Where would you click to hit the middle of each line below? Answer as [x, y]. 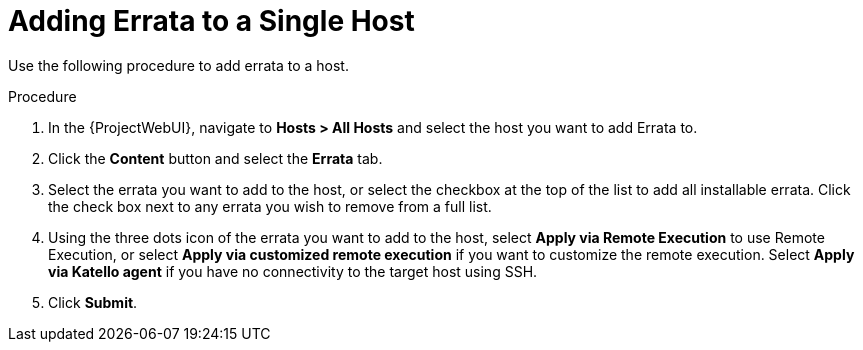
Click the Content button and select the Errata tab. [215, 158]
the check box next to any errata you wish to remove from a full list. [270, 206]
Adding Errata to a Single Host [211, 21]
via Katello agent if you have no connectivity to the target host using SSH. [293, 271]
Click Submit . [93, 302]
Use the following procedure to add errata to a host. [178, 65]
